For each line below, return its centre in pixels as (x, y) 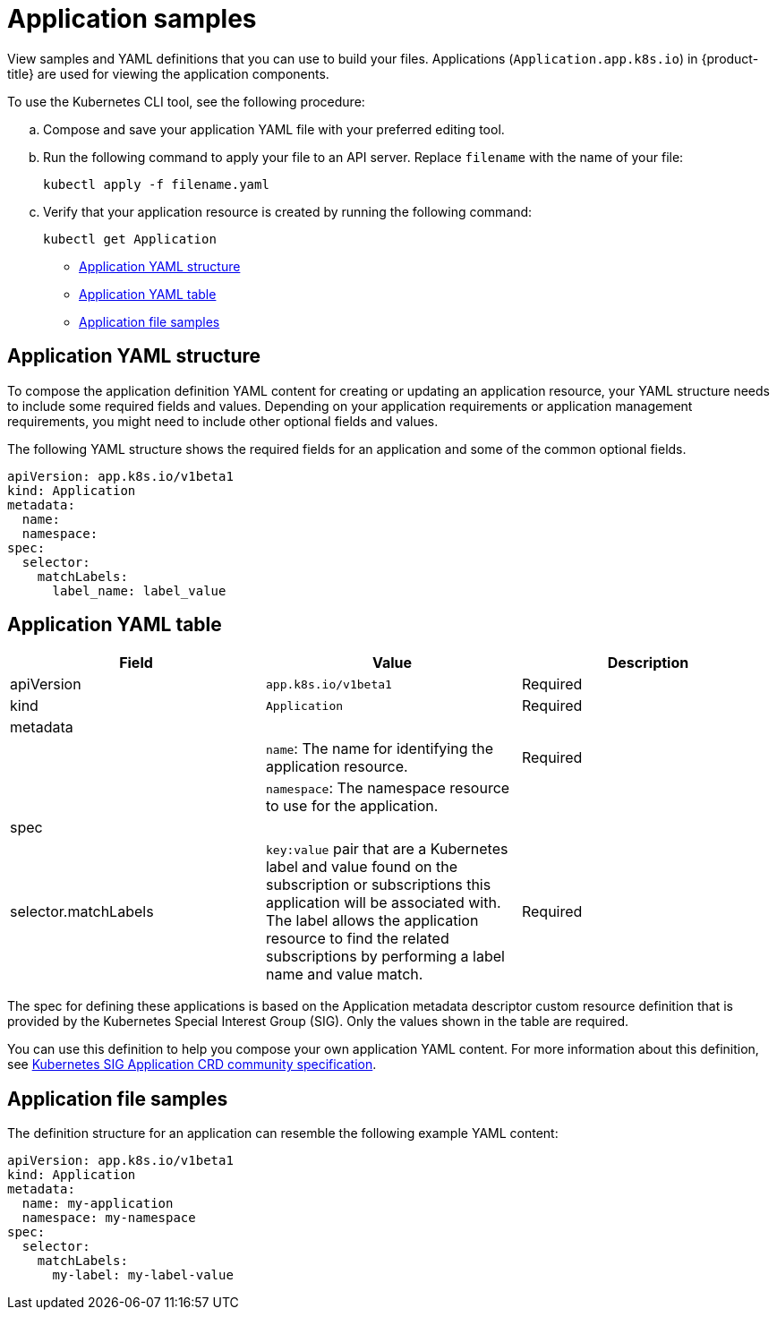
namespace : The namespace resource (388, 788)
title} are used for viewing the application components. (168, 73)
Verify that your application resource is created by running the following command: (288, 211)
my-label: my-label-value (143, 1275)
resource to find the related (357, 939)
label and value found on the (361, 867)
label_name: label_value (139, 590)
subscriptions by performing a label (385, 957)
